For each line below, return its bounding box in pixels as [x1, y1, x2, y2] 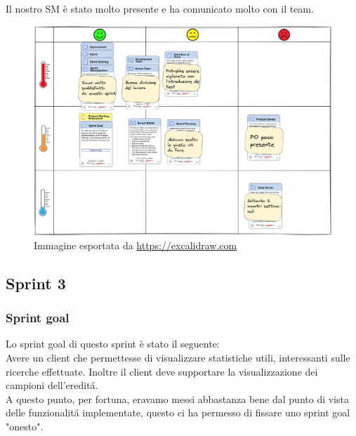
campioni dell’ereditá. [6, 378, 98, 392]
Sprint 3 [6, 272, 66, 293]
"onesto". [6, 418, 44, 433]
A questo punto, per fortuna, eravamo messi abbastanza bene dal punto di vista [6, 391, 349, 406]
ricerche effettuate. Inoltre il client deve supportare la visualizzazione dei [6, 364, 318, 378]
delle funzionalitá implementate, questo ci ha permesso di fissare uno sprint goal [6, 405, 350, 420]
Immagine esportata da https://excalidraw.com [34, 237, 237, 252]
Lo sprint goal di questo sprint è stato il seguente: [6, 336, 220, 351]
